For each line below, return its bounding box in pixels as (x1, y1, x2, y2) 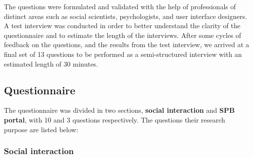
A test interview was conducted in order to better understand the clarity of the (4, 20, 241, 31)
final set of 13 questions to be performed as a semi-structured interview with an (4, 49, 242, 59)
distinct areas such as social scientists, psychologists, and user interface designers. (4, 11, 247, 21)
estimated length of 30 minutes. (4, 58, 98, 69)
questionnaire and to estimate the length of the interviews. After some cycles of (4, 30, 241, 40)
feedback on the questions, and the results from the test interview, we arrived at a (4, 39, 249, 50)
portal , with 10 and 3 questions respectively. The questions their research (4, 114, 225, 124)
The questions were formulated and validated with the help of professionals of (4, 1, 236, 11)
